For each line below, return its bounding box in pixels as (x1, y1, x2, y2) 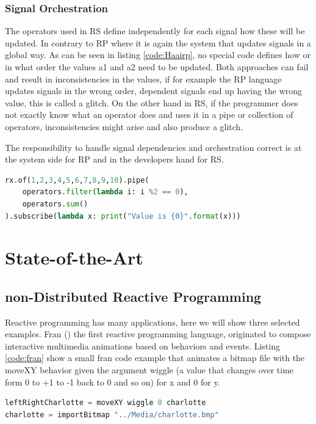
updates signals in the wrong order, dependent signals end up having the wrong (5, 84, 303, 97)
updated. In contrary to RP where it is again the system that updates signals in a (5, 36, 311, 49)
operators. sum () (22, 199, 88, 208)
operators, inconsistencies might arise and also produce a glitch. (5, 120, 243, 133)
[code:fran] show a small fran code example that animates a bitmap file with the (5, 351, 305, 364)
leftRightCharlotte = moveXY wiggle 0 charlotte (5, 398, 206, 408)
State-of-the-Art (5, 245, 143, 270)
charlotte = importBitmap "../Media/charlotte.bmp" (5, 410, 219, 419)
